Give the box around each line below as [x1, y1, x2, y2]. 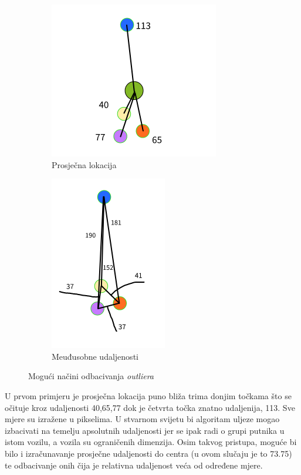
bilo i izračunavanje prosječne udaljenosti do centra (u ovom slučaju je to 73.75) [5, 447, 292, 459]
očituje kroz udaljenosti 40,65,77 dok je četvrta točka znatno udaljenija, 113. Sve [5, 401, 295, 413]
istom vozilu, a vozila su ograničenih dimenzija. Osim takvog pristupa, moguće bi [5, 436, 297, 448]
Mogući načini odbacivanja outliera [28, 370, 154, 382]
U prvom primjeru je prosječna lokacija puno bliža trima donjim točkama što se [5, 389, 292, 402]
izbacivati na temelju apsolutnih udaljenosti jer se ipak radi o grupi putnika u [5, 424, 285, 436]
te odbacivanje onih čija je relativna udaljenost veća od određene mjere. [5, 459, 263, 471]
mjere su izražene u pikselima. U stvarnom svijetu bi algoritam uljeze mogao [5, 413, 280, 425]
